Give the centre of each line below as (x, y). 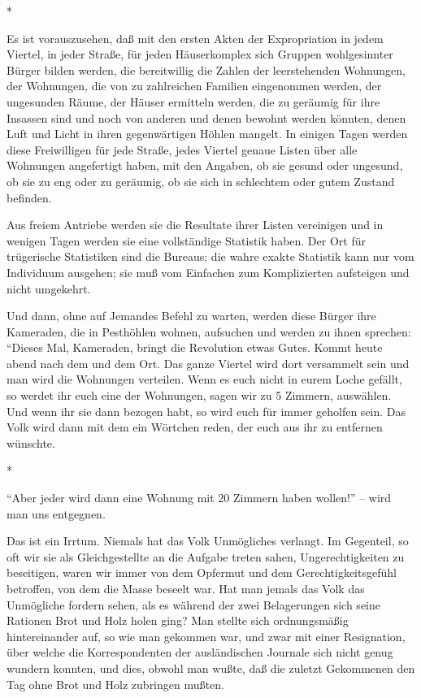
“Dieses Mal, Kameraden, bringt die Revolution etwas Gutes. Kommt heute (195, 347)
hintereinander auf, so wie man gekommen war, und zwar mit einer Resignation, (206, 636)
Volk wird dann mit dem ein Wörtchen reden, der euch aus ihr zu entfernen (195, 427)
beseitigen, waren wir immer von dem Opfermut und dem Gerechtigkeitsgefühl (202, 572)
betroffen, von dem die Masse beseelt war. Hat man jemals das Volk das (186, 588)
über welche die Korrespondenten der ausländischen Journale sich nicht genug (200, 652)
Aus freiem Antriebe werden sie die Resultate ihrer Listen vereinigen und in (195, 225)
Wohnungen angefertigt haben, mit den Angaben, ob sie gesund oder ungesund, (205, 165)
